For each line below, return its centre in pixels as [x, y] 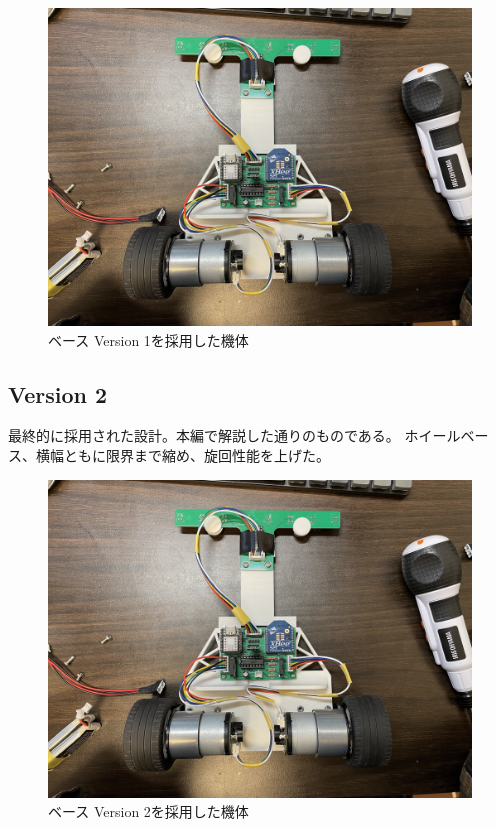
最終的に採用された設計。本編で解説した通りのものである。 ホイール [234, 435]
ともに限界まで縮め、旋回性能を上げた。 [196, 454]
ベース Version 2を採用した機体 [148, 811]
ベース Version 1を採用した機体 [148, 339]
